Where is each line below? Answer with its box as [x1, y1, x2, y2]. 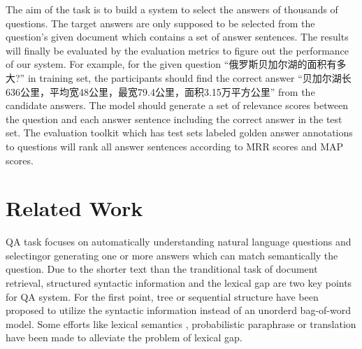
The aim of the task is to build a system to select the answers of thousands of [6, 2, 338, 16]
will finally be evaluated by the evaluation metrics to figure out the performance [6, 43, 349, 57]
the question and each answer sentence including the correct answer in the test [6, 111, 342, 126]
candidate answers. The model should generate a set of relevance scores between [6, 98, 349, 113]
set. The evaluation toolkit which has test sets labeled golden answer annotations [6, 125, 353, 140]
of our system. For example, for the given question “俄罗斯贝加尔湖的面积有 [6, 57, 337, 71]
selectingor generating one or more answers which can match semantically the [6, 248, 338, 262]
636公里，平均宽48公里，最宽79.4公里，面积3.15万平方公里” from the [6, 84, 315, 99]
